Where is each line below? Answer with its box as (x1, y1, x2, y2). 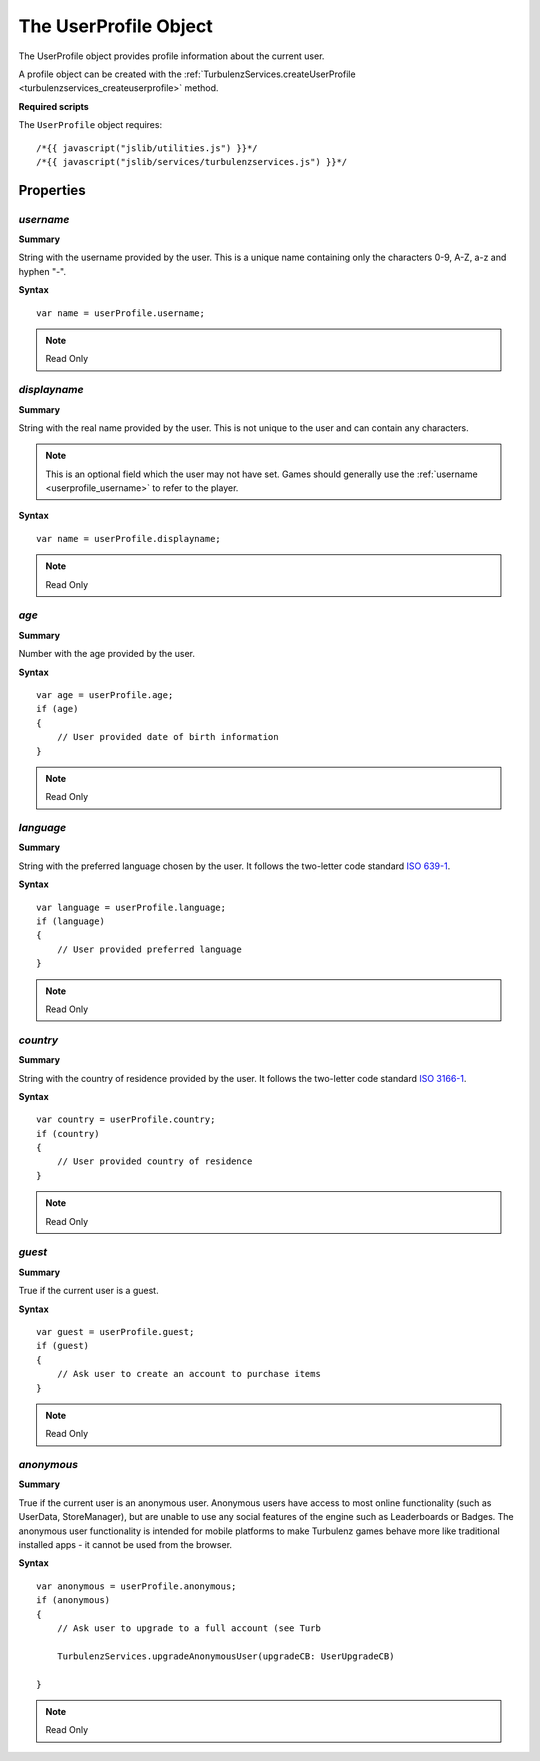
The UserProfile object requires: (18, 119, 163, 131)
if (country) (36, 1128, 100, 1139)
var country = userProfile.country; (36, 1114, 216, 1125)
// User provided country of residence (56, 1156, 253, 1167)
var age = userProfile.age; (36, 689, 174, 700)
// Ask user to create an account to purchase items (56, 1368, 322, 1380)
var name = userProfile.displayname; (36, 533, 222, 544)
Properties (18, 181, 86, 199)
